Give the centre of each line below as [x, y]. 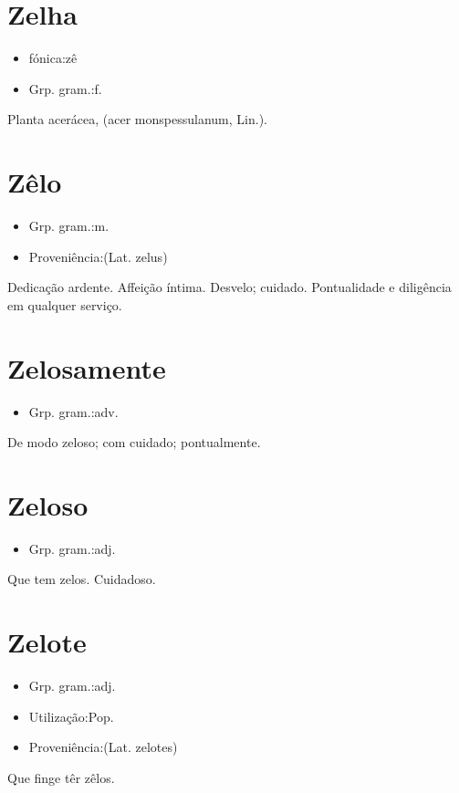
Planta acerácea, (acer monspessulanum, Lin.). [137, 119]
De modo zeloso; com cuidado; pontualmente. [134, 442]
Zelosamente [87, 367]
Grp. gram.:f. [65, 88]
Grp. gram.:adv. [73, 411]
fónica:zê [53, 58]
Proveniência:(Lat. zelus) [98, 256]
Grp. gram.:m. [69, 226]
